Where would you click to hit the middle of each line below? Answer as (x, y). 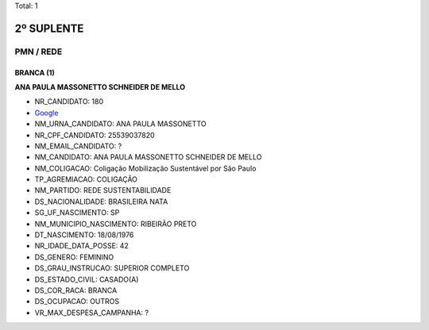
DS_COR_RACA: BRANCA (76, 290)
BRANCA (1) (35, 72)
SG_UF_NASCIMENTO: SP (77, 213)
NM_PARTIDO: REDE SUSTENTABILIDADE (103, 190)
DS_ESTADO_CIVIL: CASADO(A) (87, 279)
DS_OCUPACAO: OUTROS (77, 301)
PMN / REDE (39, 52)
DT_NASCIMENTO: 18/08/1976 (84, 235)
